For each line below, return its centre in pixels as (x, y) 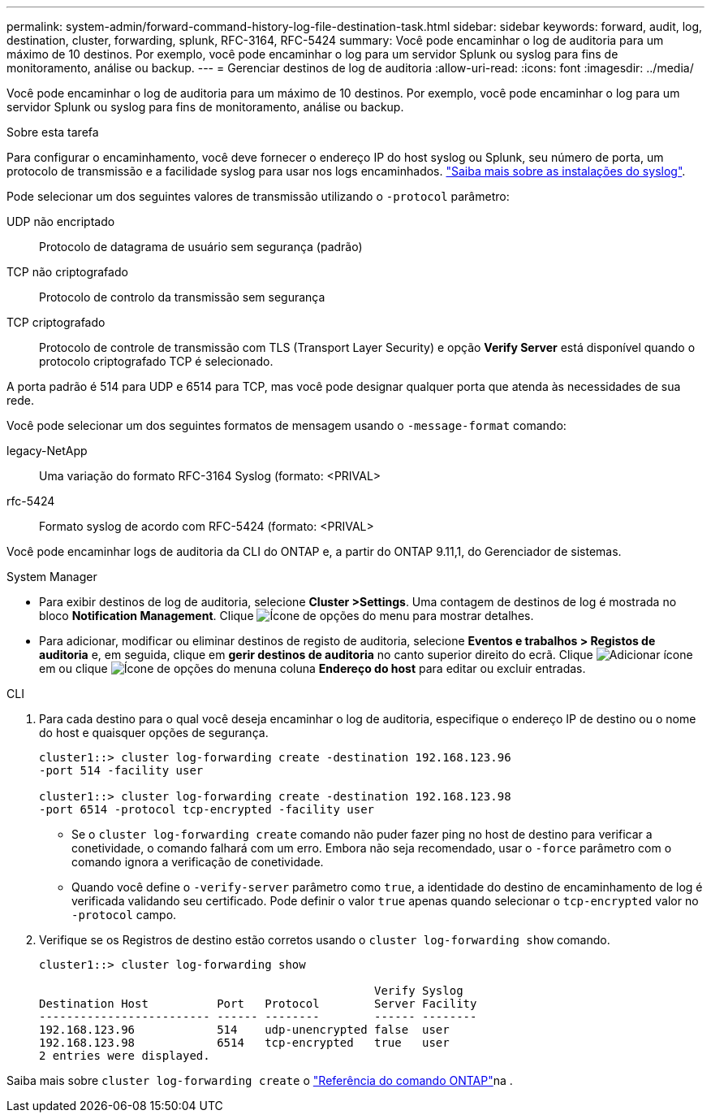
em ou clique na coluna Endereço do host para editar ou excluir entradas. (312, 668)
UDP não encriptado (61, 221)
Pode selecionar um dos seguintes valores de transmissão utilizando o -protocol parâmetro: (258, 196)
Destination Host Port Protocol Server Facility (258, 1004)
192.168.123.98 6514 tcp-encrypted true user (244, 1043)
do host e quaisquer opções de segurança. (154, 733)
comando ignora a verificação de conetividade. (198, 862)
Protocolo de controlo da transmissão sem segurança (182, 297)
